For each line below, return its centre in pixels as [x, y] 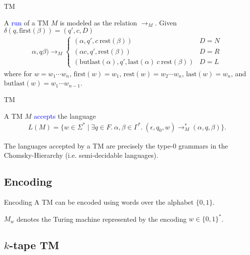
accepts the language [65, 116]
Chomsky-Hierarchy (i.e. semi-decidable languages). [81, 155]
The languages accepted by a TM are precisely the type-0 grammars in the [116, 145]
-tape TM [34, 245]
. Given [166, 22]
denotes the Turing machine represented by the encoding [102, 219]
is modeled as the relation [99, 22]
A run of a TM [26, 22]
